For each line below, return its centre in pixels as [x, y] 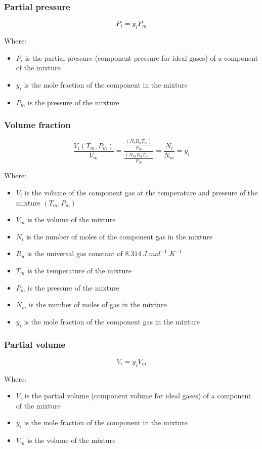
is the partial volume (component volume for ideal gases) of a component [138, 396]
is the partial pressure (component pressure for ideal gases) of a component [142, 57]
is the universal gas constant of [75, 253]
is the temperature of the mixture [79, 270]
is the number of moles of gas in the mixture [98, 304]
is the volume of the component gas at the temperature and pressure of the [141, 192]
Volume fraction [37, 125]
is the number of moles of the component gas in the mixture [119, 236]
